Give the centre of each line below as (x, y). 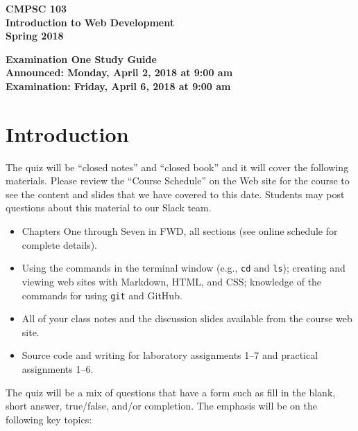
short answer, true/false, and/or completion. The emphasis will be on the (161, 406)
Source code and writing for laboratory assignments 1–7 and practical (170, 355)
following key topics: (49, 419)
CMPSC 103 (36, 8)
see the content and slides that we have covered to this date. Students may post (175, 194)
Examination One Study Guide (81, 59)
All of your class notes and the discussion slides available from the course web (187, 318)
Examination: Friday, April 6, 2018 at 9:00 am (118, 86)
